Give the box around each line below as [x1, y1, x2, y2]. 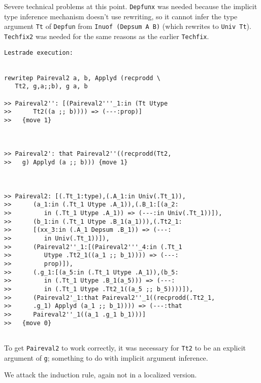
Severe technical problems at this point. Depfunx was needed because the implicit [4, 1, 257, 11]
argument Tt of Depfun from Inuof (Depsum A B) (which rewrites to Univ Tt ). [4, 21, 251, 31]
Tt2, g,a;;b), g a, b [15, 83, 88, 90]
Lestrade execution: [4, 49, 74, 56]
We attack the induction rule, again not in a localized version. [4, 369, 197, 380]
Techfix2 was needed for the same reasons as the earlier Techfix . [4, 30, 209, 41]
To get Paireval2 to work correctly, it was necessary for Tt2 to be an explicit [4, 342, 246, 353]
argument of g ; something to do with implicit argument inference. [4, 352, 208, 363]
